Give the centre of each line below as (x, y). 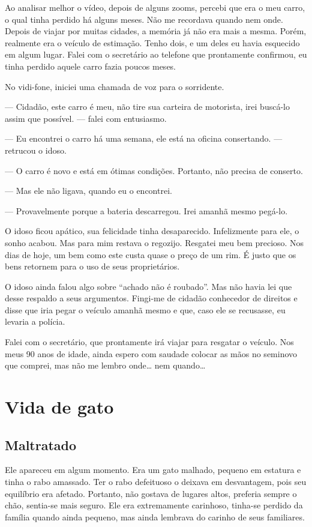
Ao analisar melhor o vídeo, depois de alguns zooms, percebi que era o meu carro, (155, 7)
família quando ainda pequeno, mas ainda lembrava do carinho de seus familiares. (155, 516)
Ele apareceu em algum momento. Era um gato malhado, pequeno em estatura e (153, 470)
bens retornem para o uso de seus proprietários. (92, 266)
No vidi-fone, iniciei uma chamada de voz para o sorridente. (115, 86)
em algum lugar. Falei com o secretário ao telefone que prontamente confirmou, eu (156, 54)
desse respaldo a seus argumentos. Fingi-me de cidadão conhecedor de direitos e (151, 298)
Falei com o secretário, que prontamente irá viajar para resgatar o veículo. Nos (149, 342)
